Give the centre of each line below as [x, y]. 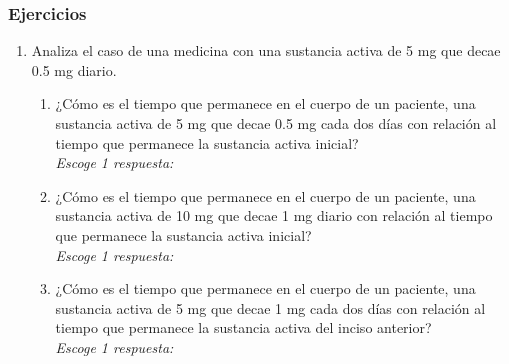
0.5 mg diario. [74, 69]
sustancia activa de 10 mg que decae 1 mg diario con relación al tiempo [274, 215]
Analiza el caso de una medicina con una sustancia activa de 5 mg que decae [266, 50]
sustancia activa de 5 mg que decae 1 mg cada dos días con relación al [270, 307]
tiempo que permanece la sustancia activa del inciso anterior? [243, 327]
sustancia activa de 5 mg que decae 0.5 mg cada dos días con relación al [276, 123]
